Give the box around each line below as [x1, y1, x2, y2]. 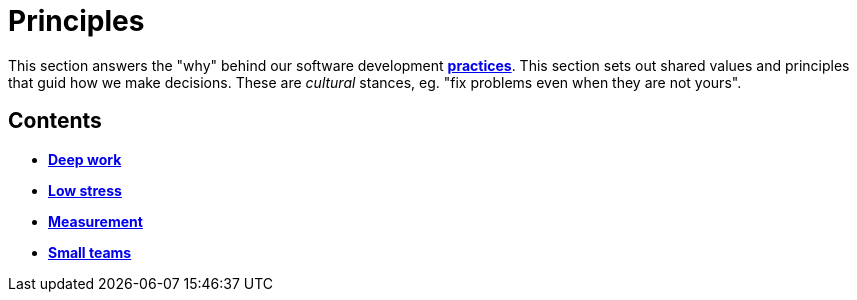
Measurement [48, 212, 143, 230]
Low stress [48, 181, 122, 199]
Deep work [48, 150, 122, 168]
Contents [8, 108, 102, 134]
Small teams [48, 243, 132, 261]
